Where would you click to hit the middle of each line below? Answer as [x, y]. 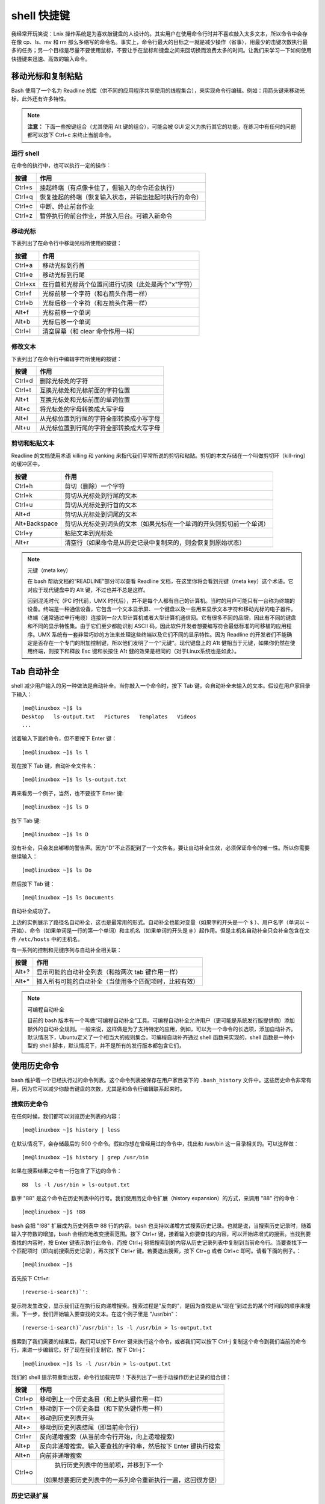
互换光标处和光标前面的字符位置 [85, 390]
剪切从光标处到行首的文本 [101, 505]
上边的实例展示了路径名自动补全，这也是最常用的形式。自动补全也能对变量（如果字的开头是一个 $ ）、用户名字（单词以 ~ [160, 922]
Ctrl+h [24, 485]
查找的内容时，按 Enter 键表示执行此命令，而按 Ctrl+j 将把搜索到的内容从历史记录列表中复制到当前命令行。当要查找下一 [159, 1242]
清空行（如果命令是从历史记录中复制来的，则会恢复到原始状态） [155, 543]
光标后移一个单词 [67, 322]
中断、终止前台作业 [67, 206]
